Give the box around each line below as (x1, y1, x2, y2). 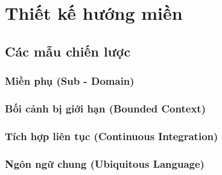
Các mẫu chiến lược (5, 41, 131, 60)
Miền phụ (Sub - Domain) (5, 73, 135, 88)
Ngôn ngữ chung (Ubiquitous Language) (5, 156, 205, 171)
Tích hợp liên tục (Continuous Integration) (5, 128, 218, 143)
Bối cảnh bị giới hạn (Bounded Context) (5, 100, 206, 115)
